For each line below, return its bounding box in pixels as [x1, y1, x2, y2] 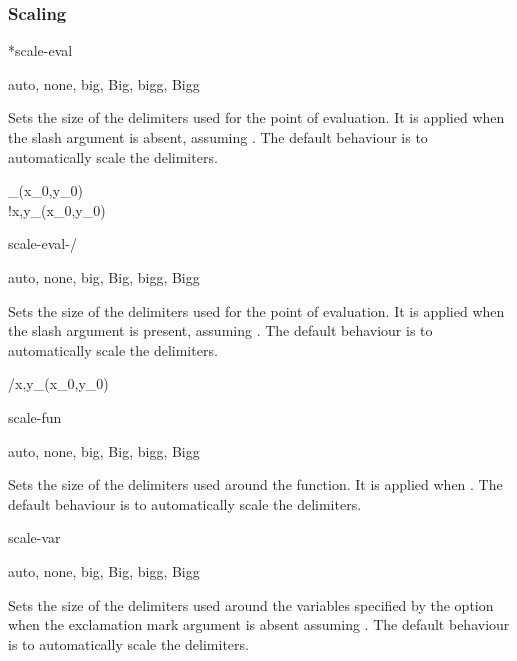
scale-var [8, 527, 61, 548]
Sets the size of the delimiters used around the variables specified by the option [8, 594, 494, 615]
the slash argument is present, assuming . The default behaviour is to [8, 320, 433, 341]
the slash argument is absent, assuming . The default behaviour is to [8, 127, 428, 147]
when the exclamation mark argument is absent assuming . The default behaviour [8, 614, 510, 635]
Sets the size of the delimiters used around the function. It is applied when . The [8, 474, 503, 495]
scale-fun [8, 406, 62, 427]
